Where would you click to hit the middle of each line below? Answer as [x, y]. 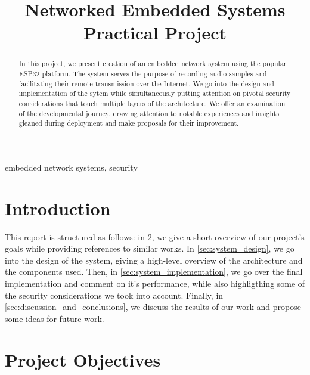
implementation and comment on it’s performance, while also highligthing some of [155, 283]
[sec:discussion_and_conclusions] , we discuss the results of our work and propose [153, 307]
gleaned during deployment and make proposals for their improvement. [129, 123]
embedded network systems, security [71, 167]
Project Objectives [83, 359]
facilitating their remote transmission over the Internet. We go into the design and [146, 83]
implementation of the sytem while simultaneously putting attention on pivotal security [155, 93]
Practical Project [155, 32]
